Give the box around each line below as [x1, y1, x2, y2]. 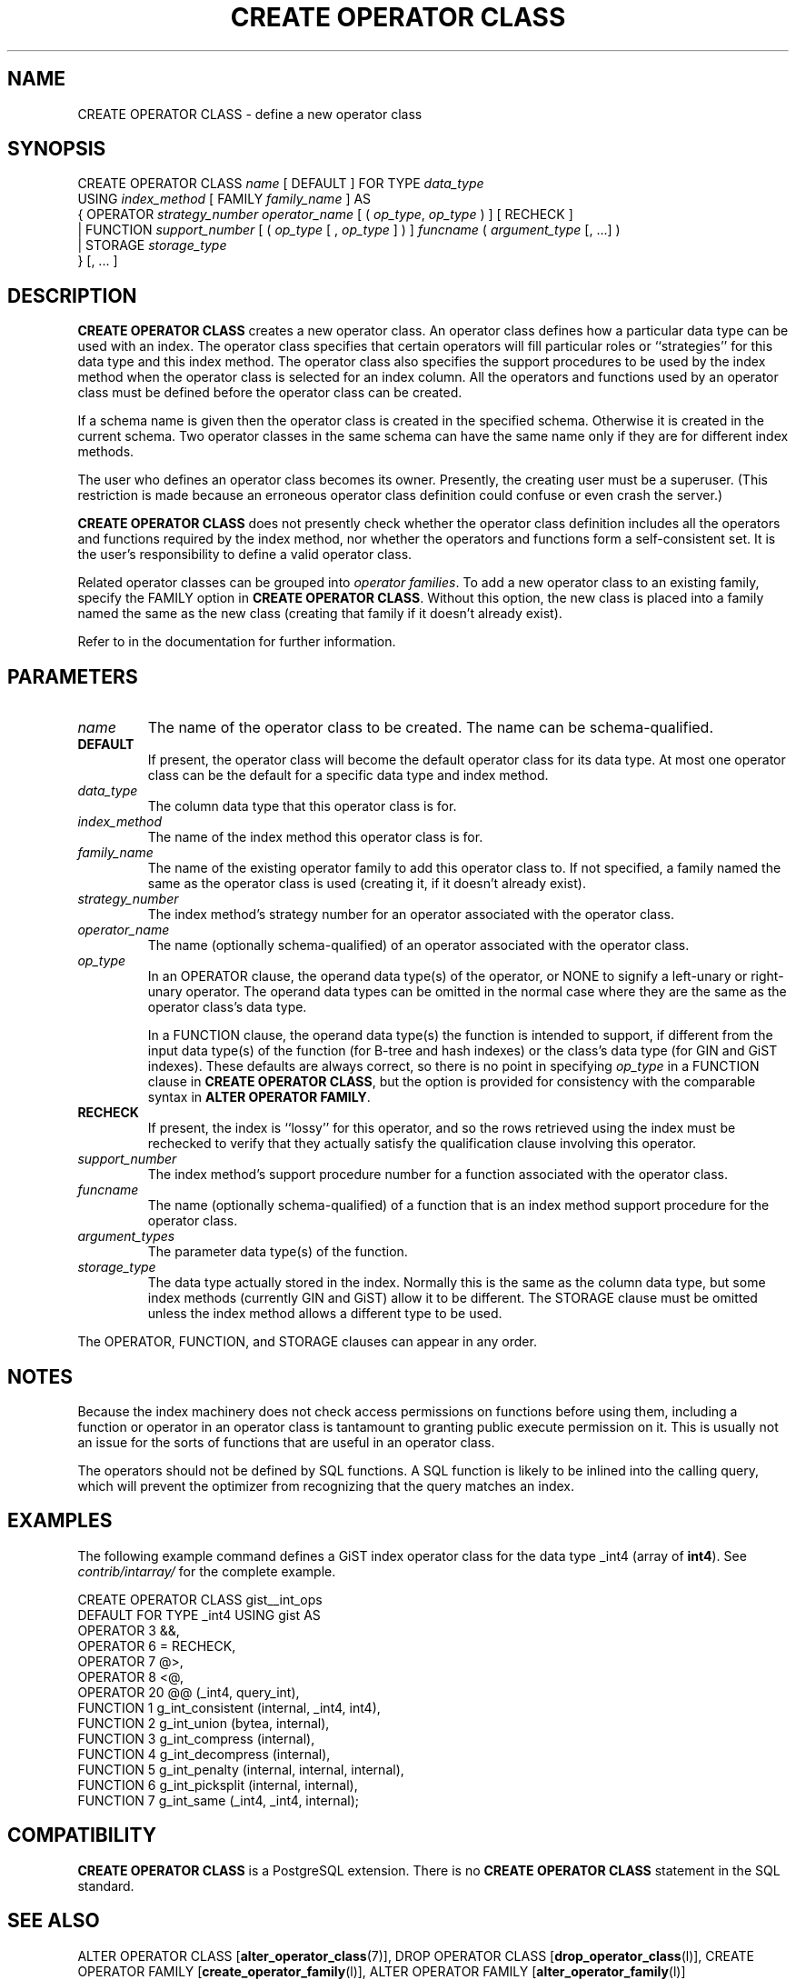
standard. [77, 1877, 134, 1894]
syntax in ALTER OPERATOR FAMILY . [147, 1089, 371, 1105]
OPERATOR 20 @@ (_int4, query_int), [77, 1684, 300, 1700]
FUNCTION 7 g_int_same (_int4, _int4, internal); [77, 1792, 359, 1808]
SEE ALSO [7, 1909, 100, 1933]
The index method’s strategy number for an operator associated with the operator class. [147, 906, 675, 923]
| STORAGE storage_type [77, 237, 227, 254]
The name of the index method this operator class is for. [147, 829, 483, 845]
